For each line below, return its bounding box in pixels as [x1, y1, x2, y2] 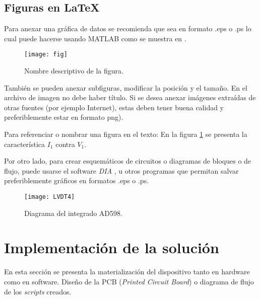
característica [4, 138, 45, 149]
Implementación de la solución [4, 237, 219, 258]
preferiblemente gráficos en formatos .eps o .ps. [4, 175, 149, 186]
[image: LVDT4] [24, 193, 75, 200]
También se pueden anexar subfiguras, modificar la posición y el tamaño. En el [4, 82, 247, 93]
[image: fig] [24, 51, 68, 58]
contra [55, 138, 75, 149]
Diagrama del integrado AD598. [24, 207, 122, 218]
